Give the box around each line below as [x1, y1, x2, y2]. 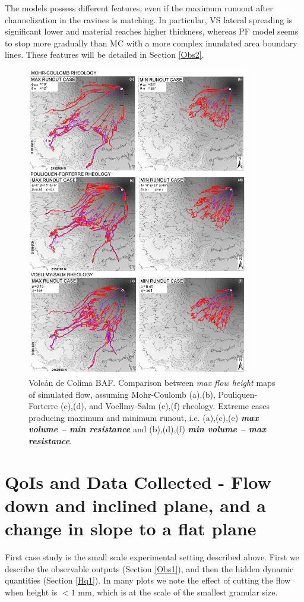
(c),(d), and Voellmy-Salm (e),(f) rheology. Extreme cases [60, 400, 270, 412]
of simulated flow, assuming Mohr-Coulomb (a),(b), [28, 388, 216, 400]
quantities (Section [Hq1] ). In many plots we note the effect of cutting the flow [5, 574, 291, 587]
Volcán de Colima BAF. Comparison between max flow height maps [28, 376, 275, 389]
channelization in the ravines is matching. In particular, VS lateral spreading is [5, 13, 293, 26]
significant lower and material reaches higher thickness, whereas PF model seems [5, 25, 299, 38]
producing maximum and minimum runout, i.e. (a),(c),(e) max [28, 411, 259, 423]
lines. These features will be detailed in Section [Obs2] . [5, 48, 204, 61]
